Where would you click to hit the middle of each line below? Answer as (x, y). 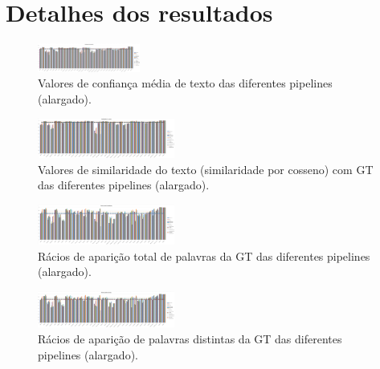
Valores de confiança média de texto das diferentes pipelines (185, 83)
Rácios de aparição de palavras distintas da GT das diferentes (190, 338)
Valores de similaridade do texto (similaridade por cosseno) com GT (206, 169)
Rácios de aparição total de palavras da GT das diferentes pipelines (204, 255)
